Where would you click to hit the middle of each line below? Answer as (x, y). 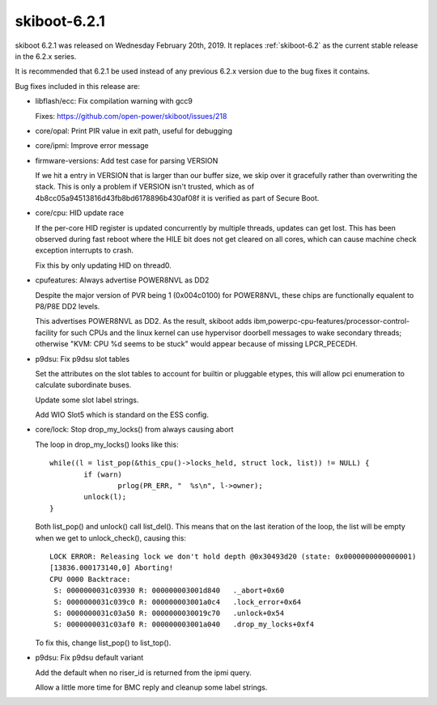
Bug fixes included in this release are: (78, 86)
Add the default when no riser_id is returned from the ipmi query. (144, 673)
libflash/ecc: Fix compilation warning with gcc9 (114, 101)
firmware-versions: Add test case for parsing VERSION (127, 160)
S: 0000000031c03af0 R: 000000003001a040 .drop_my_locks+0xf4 (184, 624)
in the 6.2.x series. (46, 56)
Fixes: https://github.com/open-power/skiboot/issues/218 (131, 116)
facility (47, 333)
